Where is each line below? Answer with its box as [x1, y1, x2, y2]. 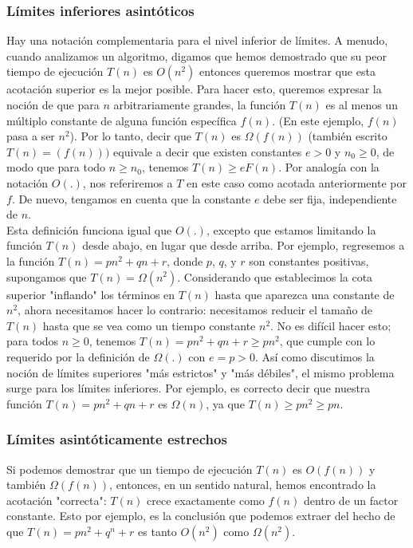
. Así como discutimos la [254, 348, 375, 365]
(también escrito [308, 128, 387, 144]
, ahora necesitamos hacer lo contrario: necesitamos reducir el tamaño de [18, 302, 373, 318]
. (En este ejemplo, [272, 112, 364, 128]
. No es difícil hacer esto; [270, 317, 391, 333]
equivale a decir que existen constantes [113, 143, 302, 160]
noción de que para [6, 97, 100, 112]
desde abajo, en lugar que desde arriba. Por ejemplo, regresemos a [82, 237, 405, 254]
